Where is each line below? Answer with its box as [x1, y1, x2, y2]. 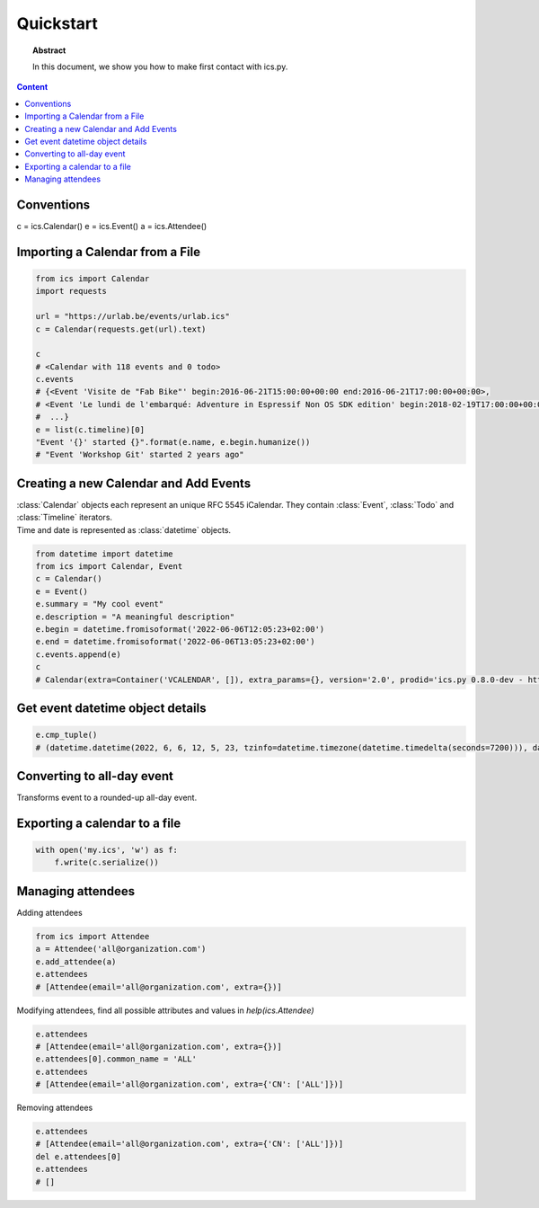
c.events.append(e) [35, 649, 121, 660]
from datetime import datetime [35, 548, 174, 559]
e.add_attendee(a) [35, 956, 117, 966]
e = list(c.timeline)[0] [35, 424, 146, 435]
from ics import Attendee [35, 931, 150, 941]
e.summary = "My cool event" [35, 599, 164, 609]
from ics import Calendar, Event [35, 562, 183, 572]
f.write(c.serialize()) [54, 857, 159, 867]
